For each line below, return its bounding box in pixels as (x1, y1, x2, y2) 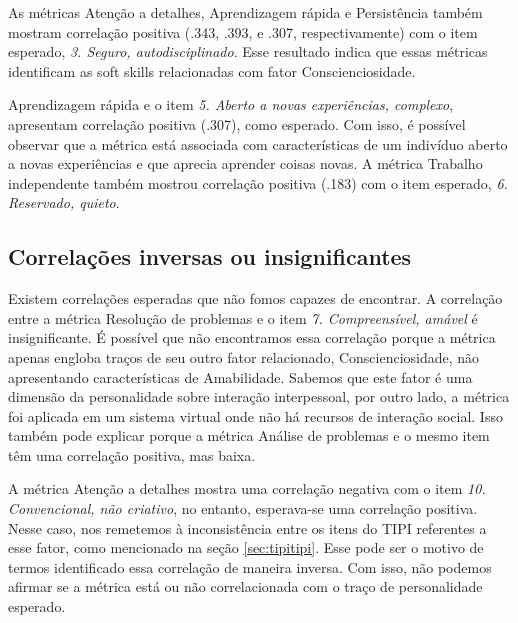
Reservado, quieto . (8, 192, 120, 213)
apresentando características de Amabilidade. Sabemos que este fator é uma (8, 366, 473, 387)
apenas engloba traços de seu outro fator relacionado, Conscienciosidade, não (8, 346, 480, 367)
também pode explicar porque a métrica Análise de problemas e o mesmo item (8, 425, 490, 446)
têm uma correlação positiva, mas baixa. (8, 444, 256, 465)
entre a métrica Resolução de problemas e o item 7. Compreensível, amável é (8, 307, 478, 328)
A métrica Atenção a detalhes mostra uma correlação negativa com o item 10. (8, 478, 486, 499)
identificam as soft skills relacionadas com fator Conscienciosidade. (8, 60, 416, 81)
